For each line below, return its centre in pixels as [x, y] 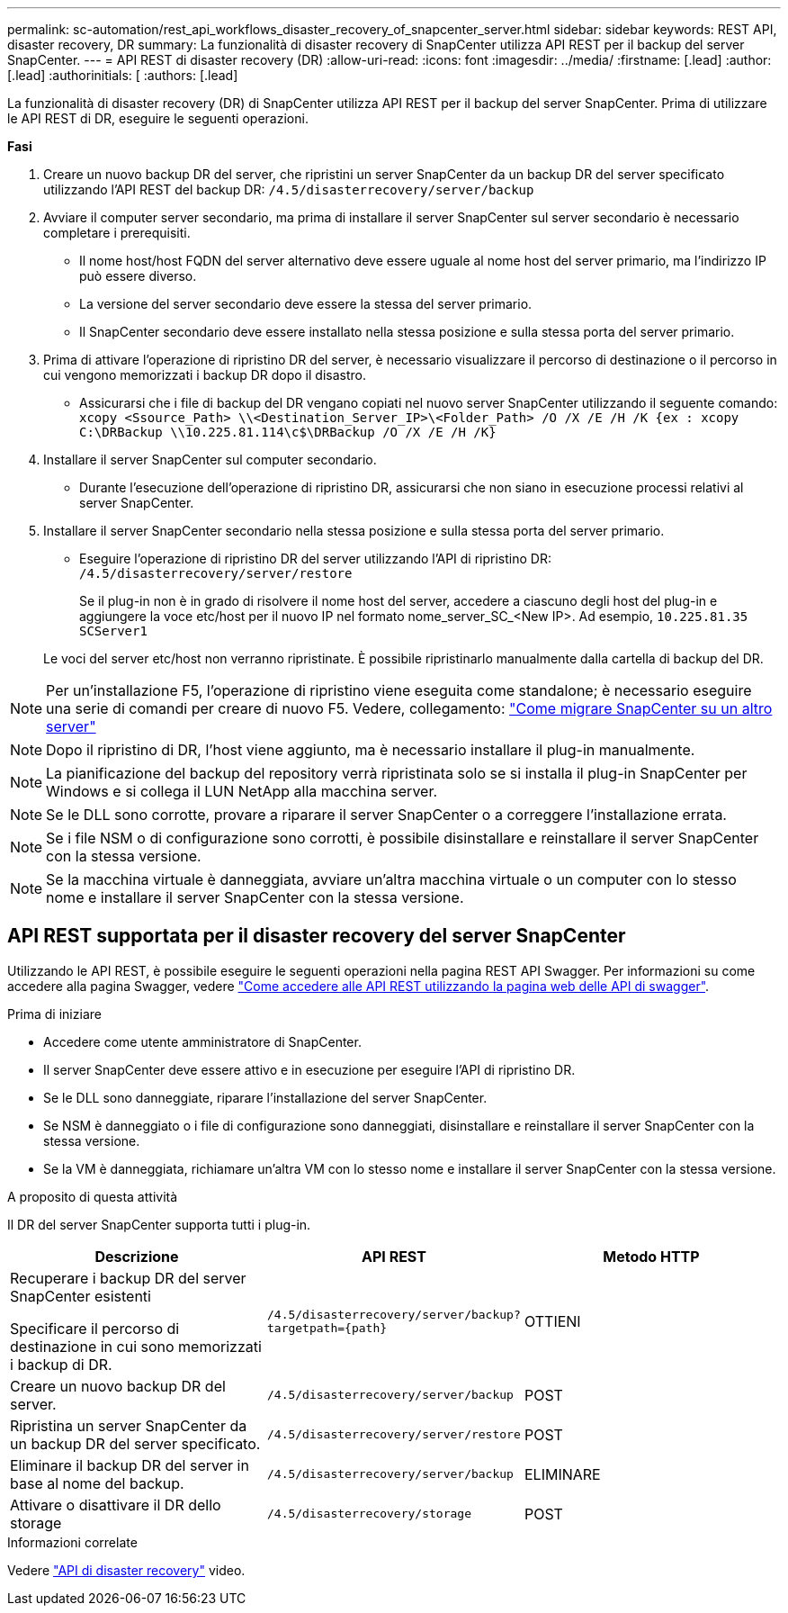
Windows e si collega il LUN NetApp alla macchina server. [242, 791]
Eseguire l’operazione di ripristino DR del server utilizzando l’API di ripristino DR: [315, 559]
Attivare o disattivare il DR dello [116, 1505]
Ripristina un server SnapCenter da [129, 1425]
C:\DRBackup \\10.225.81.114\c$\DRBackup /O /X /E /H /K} [288, 432]
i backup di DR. [61, 1364]
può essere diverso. [138, 276]
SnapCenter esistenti [81, 1296]
